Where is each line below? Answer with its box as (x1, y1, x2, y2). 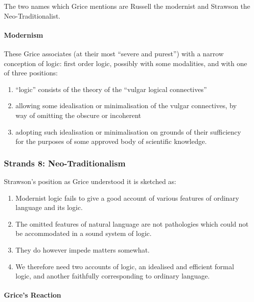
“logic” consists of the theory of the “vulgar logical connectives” (15, 84, 207, 94)
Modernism (4, 29, 43, 40)
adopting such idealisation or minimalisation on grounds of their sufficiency (15, 126, 241, 137)
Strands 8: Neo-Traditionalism (4, 157, 126, 169)
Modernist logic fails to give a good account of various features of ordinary (15, 192, 239, 203)
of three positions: (4, 68, 58, 78)
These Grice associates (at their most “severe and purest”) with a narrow (4, 48, 224, 58)
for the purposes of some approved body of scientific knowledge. (15, 136, 207, 146)
